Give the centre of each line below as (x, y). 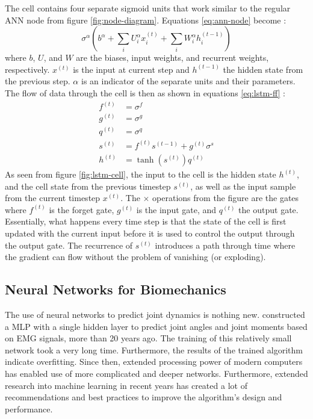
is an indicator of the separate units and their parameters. (188, 81)
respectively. (27, 69)
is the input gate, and (176, 209)
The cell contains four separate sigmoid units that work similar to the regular (148, 8)
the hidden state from (263, 69)
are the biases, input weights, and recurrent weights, (172, 57)
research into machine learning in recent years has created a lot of (126, 385)
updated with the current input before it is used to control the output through (150, 233)
